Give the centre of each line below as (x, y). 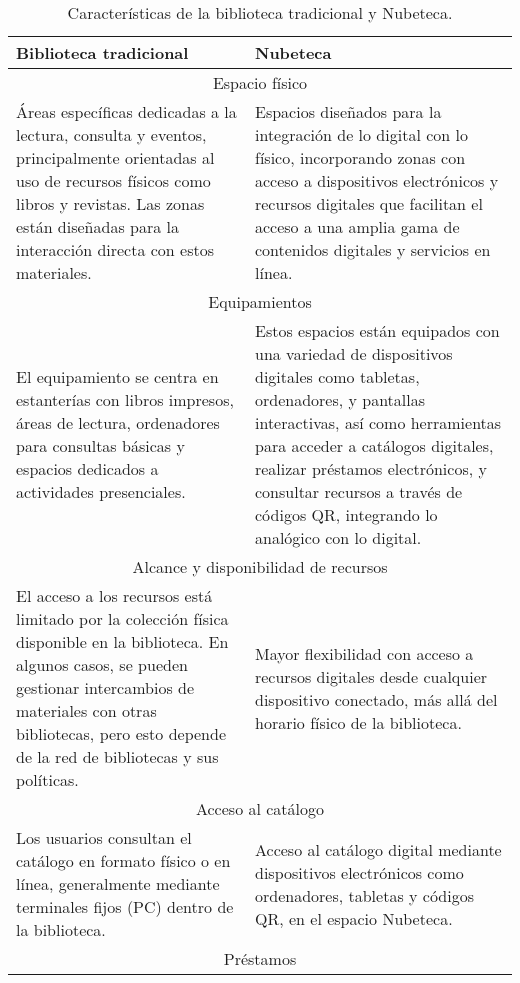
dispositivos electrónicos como (359, 872)
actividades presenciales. (101, 491)
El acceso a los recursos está (114, 595)
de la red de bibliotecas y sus (117, 756)
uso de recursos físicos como (113, 180)
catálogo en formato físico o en (123, 860)
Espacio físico (260, 82)
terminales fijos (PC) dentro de (125, 906)
